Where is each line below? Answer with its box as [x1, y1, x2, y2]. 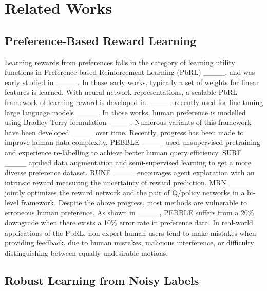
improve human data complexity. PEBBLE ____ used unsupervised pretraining [5, 137, 260, 148]
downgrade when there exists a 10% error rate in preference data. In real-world [5, 217, 253, 228]
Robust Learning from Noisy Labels [5, 272, 199, 288]
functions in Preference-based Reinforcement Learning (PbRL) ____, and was [5, 67, 255, 77]
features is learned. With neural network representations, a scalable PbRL [5, 87, 238, 97]
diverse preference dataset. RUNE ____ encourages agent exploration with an [5, 167, 255, 178]
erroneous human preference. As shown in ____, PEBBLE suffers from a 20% [5, 207, 254, 218]
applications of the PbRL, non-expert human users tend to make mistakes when [5, 227, 256, 238]
